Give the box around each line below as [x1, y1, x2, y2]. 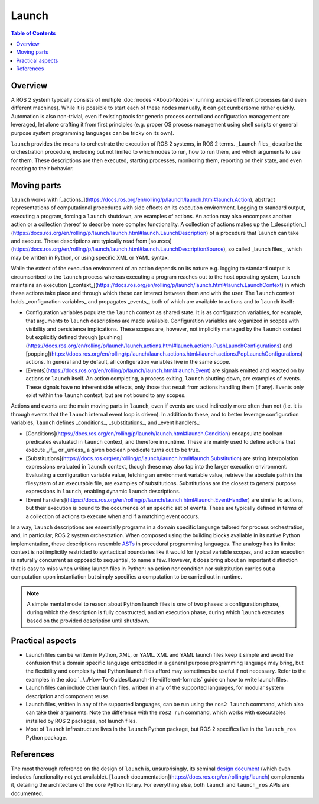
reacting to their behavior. [11, 165, 74, 172]
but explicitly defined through [25, 334, 97, 341]
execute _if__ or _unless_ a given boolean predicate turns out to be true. [25, 447, 200, 454]
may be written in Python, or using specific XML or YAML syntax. [11, 254, 170, 261]
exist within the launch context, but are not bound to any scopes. [25, 392, 186, 399]
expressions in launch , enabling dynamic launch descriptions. [25, 488, 181, 495]
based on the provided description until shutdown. [27, 617, 150, 624]
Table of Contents [11, 30, 56, 37]
